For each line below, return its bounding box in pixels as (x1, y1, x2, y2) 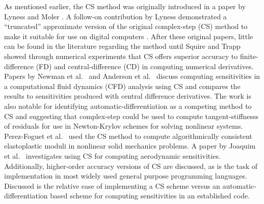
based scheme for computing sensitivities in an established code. (50, 190, 250, 201)
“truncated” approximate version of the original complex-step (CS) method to (4, 21, 248, 32)
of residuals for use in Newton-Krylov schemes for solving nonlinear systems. (4, 121, 243, 131)
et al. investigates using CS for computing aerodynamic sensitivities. (4, 150, 221, 161)
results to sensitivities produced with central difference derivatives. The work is (4, 91, 251, 101)
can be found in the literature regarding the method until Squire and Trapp (4, 41, 241, 51)
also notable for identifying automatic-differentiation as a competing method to (4, 100, 252, 111)
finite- (240, 50, 258, 61)
